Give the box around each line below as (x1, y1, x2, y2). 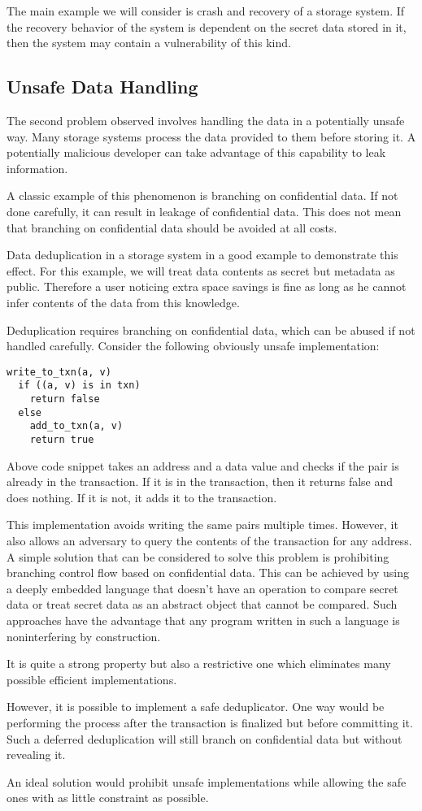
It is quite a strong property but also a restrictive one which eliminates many (7, 655, 391, 672)
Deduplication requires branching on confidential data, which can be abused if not (7, 321, 415, 338)
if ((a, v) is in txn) (18, 379, 141, 392)
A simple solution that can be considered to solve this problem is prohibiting (7, 548, 389, 565)
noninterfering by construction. (7, 627, 161, 644)
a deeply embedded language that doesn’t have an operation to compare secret (7, 579, 398, 596)
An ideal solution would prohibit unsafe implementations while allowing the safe (7, 773, 407, 790)
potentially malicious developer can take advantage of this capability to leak (7, 144, 386, 161)
